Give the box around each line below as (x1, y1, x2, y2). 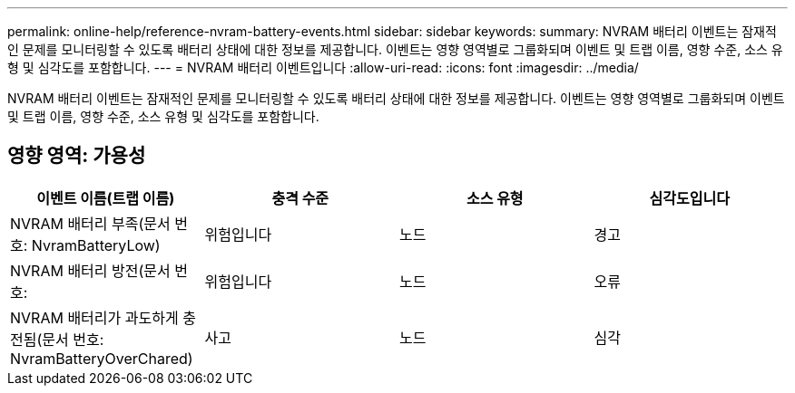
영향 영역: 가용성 (7, 144, 146, 168)
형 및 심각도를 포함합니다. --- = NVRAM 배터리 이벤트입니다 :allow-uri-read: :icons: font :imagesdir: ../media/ (7, 60, 639, 75)
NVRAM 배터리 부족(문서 (10, 214, 171, 233)
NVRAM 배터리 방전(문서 (10, 261, 171, 280)
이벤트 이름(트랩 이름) (36, 188, 175, 207)
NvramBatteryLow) (31, 235, 161, 254)
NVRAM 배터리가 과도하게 (10, 308, 179, 327)
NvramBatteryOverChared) (10, 349, 193, 368)
